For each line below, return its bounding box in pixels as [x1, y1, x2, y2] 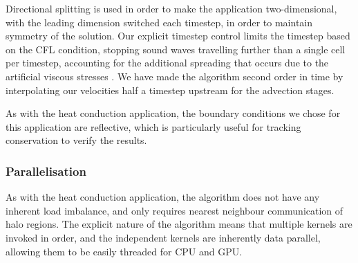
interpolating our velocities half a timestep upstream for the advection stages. [6, 82, 335, 97]
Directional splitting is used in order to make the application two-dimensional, [6, 1, 337, 15]
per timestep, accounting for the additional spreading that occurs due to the [6, 55, 329, 70]
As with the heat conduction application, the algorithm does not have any [6, 190, 320, 204]
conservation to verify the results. [6, 133, 147, 147]
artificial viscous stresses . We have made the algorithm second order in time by [6, 69, 343, 83]
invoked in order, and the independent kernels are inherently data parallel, [6, 230, 321, 244]
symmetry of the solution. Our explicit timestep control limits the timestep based [6, 28, 350, 43]
